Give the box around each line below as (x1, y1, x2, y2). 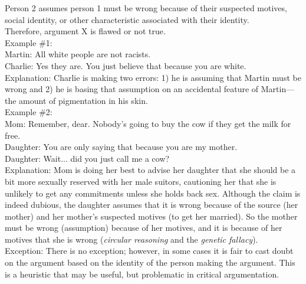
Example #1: (5, 36, 52, 48)
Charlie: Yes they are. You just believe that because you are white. (5, 59, 246, 71)
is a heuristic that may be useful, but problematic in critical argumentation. (5, 267, 279, 280)
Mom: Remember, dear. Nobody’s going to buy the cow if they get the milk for (5, 117, 291, 129)
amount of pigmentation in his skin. (19, 94, 148, 106)
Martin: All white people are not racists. (5, 48, 151, 60)
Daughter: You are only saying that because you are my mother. (5, 141, 238, 153)
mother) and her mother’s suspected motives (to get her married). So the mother (5, 210, 298, 222)
